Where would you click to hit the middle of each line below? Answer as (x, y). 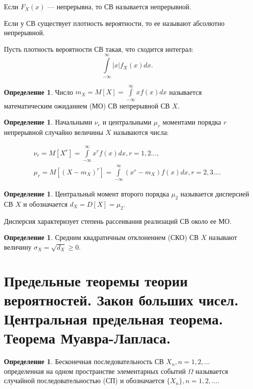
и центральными (127, 122)
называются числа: (141, 132)
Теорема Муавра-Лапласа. (87, 338)
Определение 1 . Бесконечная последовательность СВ (84, 361)
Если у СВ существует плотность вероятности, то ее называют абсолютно (114, 23)
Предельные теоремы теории (96, 280)
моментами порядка (192, 122)
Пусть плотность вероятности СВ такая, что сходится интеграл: (99, 49)
